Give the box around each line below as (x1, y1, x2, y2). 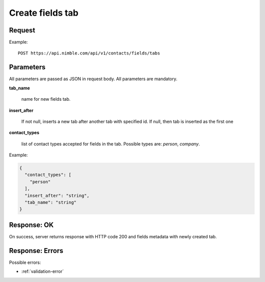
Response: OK (9, 221, 54, 229)
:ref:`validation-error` (21, 268, 64, 275)
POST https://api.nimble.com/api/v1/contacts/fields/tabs (18, 51, 160, 56)
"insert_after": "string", (25, 193, 90, 198)
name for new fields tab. (21, 96, 71, 102)
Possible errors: (9, 259, 41, 265)
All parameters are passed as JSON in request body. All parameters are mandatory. (9, 76, 178, 82)
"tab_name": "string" (25, 199, 77, 205)
